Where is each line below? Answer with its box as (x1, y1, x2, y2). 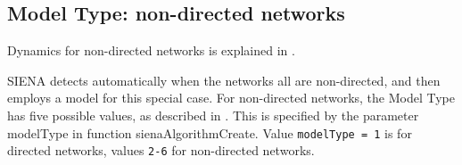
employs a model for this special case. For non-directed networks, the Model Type (7, 88, 455, 107)
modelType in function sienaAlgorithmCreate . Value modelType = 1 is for (7, 123, 412, 142)
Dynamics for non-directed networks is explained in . (7, 41, 295, 60)
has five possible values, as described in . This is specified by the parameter (7, 105, 419, 124)
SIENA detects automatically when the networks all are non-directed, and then (7, 70, 441, 89)
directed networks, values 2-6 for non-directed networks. (7, 141, 315, 160)
